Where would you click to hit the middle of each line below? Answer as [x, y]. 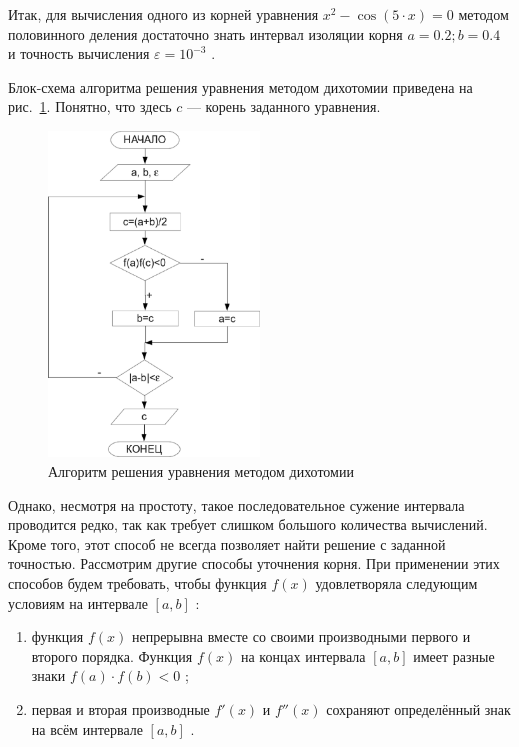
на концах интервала [303, 655]
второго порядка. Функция [112, 655]
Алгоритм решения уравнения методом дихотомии [201, 471]
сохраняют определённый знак [418, 708]
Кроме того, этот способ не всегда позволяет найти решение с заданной [227, 543]
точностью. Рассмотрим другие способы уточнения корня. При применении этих [254, 563]
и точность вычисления [79, 53]
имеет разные [454, 655]
